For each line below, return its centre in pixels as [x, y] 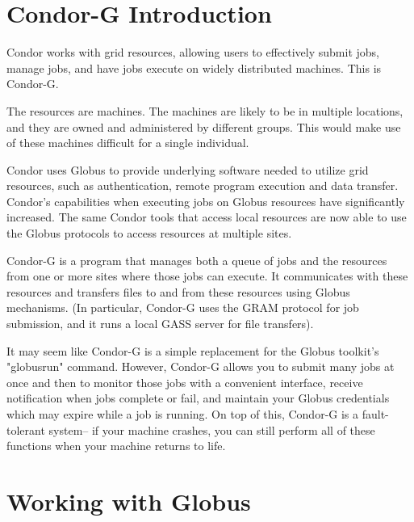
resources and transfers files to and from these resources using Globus [178, 291]
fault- [375, 414]
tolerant [26, 429]
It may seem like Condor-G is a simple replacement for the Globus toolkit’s [193, 350]
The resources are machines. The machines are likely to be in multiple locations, [205, 110]
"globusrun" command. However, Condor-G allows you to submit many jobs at [201, 366]
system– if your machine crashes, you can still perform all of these [212, 429]
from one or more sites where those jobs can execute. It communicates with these [207, 276]
